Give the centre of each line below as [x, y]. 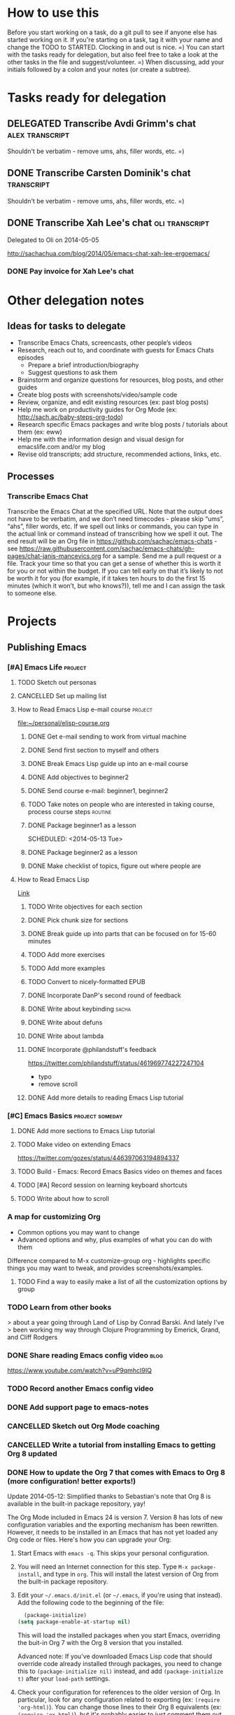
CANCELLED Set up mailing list [62, 696]
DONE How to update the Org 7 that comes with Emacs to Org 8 [116, 1472]
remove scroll [58, 1084]
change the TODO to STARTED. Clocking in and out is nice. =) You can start [116, 47]
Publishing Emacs [47, 647]
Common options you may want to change [78, 1232]
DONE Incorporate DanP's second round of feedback [105, 995]
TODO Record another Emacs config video [80, 1388]
